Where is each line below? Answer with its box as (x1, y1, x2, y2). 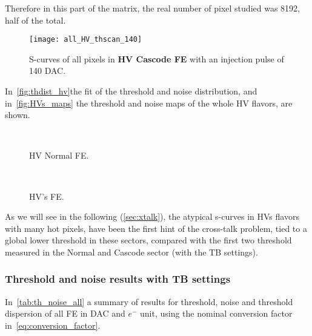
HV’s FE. (29, 189, 64, 202)
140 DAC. (29, 64, 66, 77)
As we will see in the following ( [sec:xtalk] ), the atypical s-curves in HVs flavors (5, 210, 299, 223)
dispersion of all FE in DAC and (5, 307, 125, 320)
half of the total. (5, 13, 66, 26)
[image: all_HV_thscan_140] (29, 35, 142, 44)
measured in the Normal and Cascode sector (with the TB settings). (5, 245, 258, 258)
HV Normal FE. (29, 149, 89, 162)
